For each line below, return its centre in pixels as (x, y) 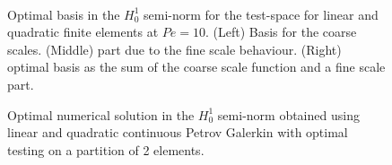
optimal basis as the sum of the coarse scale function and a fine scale (196, 67)
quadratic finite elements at (83, 32)
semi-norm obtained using (288, 114)
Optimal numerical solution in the (101, 114)
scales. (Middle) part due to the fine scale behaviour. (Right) (174, 49)
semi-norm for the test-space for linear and (261, 14)
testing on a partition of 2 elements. (106, 149)
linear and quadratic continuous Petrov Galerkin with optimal (178, 132)
